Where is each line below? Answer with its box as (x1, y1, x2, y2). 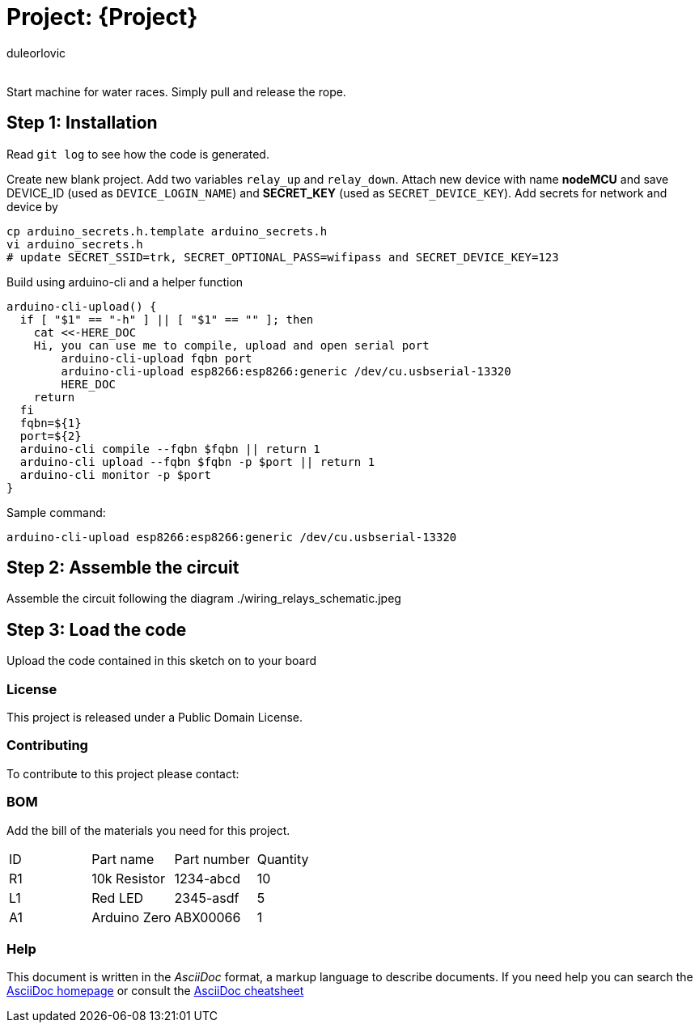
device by (6, 199, 58, 214)
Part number (174, 850, 250, 867)
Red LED (91, 889, 144, 906)
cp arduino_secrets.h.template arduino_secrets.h (6, 224, 328, 238)
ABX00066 (174, 908, 241, 925)
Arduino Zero (91, 908, 172, 925)
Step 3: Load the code (6, 619, 187, 640)
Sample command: (6, 505, 106, 519)
